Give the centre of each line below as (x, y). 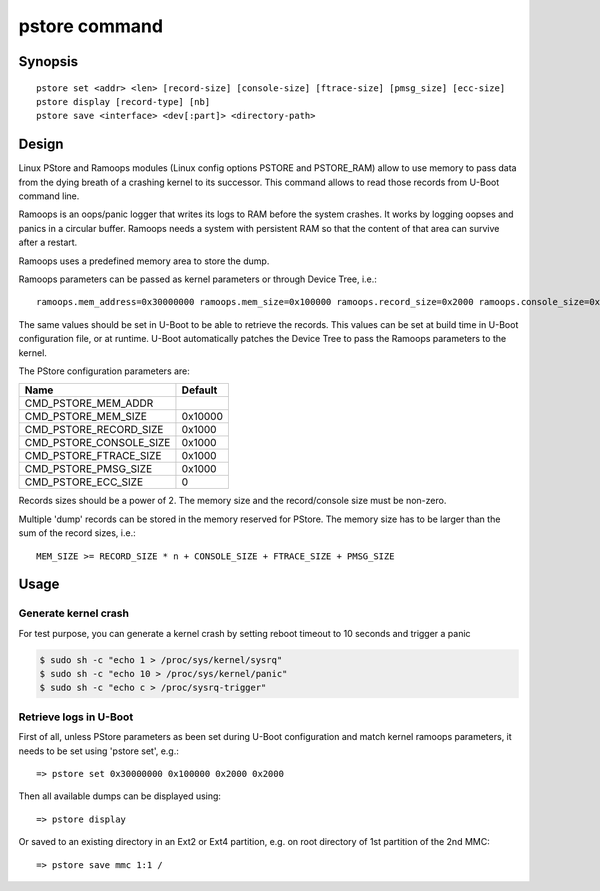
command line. (49, 196)
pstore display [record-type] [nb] (123, 101)
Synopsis (48, 61)
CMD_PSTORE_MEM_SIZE (85, 417)
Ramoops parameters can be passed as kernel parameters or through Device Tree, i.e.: (197, 279)
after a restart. (48, 242)
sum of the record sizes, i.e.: (77, 533)
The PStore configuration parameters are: (104, 371)
